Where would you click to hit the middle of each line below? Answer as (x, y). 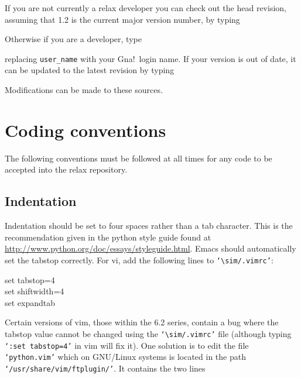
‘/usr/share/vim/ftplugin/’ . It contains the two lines (105, 368)
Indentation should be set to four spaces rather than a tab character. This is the (149, 226)
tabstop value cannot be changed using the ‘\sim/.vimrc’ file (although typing (148, 333)
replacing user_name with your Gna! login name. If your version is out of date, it (150, 58)
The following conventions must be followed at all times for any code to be (138, 158)
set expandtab (30, 302)
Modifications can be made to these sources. (84, 90)
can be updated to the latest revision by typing (90, 70)
